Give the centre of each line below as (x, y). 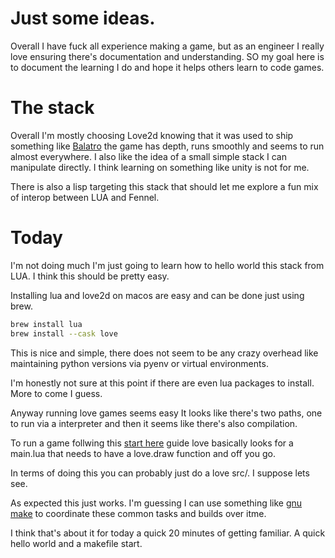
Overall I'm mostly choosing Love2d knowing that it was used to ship (152, 135)
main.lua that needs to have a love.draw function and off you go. (143, 453)
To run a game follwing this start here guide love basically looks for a (152, 443)
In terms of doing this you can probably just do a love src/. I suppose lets (160, 473)
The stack (52, 108)
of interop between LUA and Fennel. (85, 197)
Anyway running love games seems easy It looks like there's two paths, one (166, 413)
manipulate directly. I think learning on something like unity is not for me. (160, 167)
